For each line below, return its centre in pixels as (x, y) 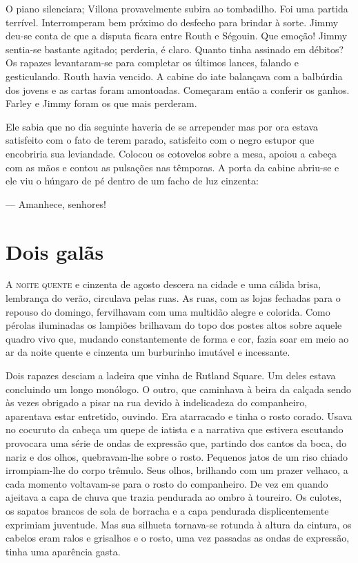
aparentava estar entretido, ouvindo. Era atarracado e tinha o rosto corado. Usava (179, 416)
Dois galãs (55, 251)
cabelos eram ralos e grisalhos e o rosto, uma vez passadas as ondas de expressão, (178, 538)
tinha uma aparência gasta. (63, 551)
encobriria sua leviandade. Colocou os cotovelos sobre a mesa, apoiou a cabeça (171, 153)
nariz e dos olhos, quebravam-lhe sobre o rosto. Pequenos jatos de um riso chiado (177, 456)
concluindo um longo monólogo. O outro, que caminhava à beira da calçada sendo (179, 389)
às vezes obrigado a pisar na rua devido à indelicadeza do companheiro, (157, 402)
